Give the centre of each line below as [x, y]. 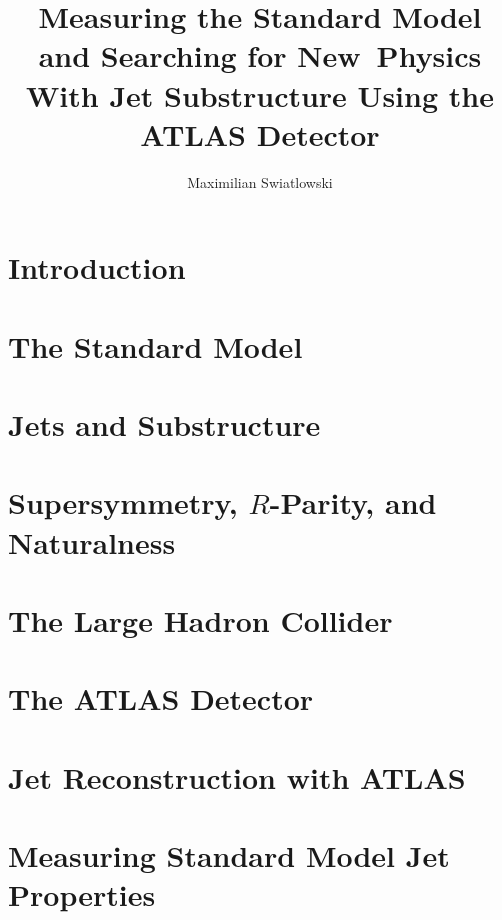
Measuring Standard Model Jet [229, 855]
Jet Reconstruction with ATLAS [237, 776]
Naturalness [92, 541]
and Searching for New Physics [260, 55]
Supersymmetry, [123, 502]
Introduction [97, 267]
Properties [82, 894]
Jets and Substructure [164, 424]
